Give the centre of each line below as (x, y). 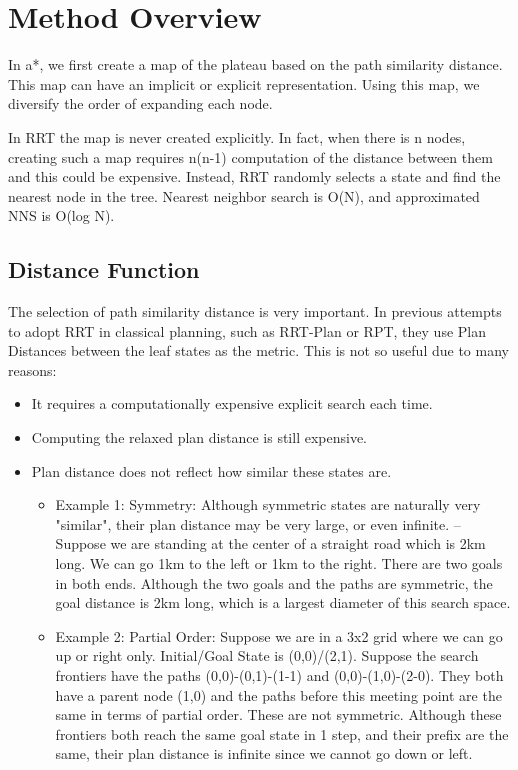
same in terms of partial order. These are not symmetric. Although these (278, 714)
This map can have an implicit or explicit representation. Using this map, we (244, 83)
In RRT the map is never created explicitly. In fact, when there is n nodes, (237, 136)
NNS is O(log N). (61, 215)
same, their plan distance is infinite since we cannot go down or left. (264, 753)
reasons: (32, 369)
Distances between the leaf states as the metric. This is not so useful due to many (258, 350)
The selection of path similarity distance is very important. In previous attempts (255, 311)
